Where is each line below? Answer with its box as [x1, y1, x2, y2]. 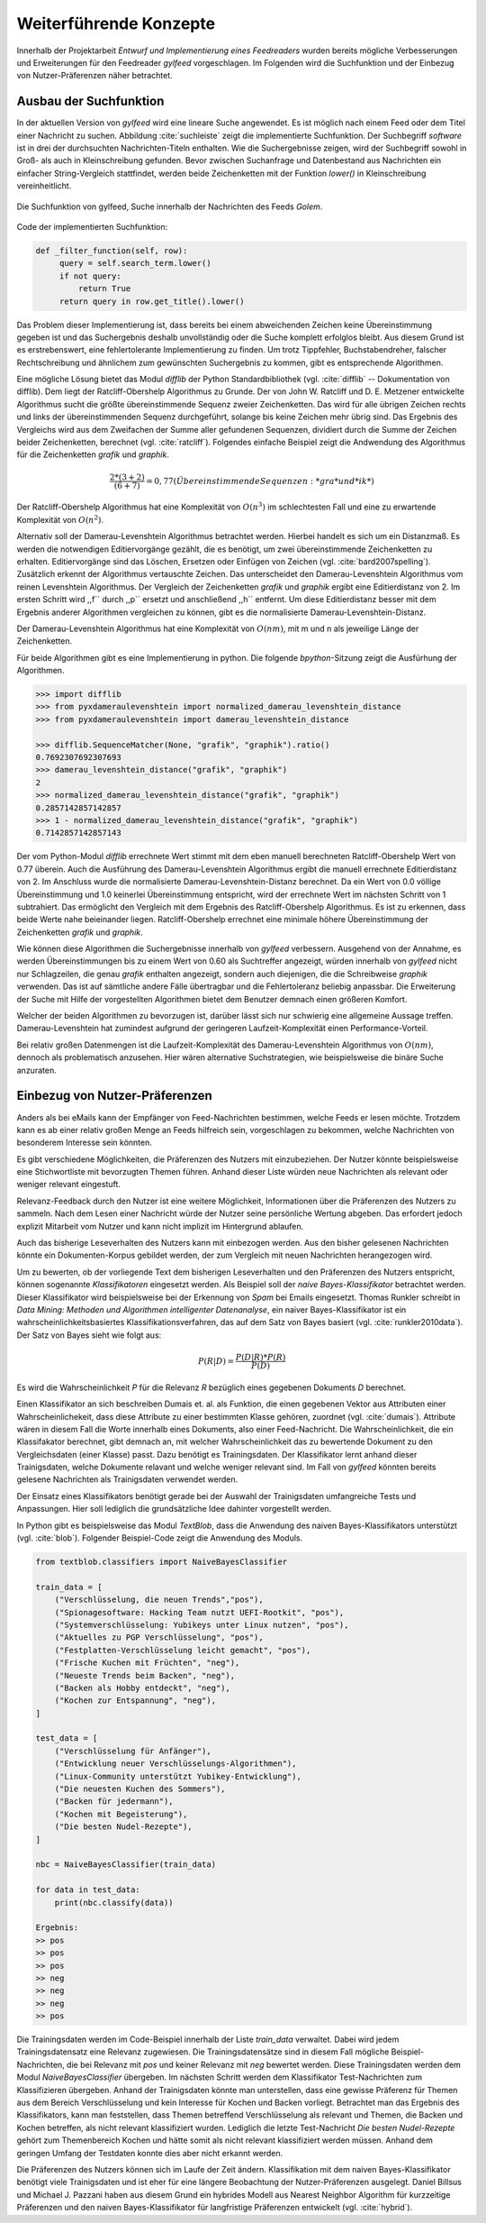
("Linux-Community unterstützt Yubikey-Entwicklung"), [54, 1771, 301, 1781]
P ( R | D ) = [198, 1356, 235, 1366]
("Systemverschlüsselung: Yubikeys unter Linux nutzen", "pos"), [54, 1619, 349, 1630]
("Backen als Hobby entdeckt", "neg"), [54, 1682, 231, 1693]
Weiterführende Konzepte [16, 14, 216, 33]
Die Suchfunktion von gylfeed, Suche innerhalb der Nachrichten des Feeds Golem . [16, 201, 323, 212]
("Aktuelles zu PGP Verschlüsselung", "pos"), [54, 1633, 265, 1642]
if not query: [58, 270, 121, 281]
